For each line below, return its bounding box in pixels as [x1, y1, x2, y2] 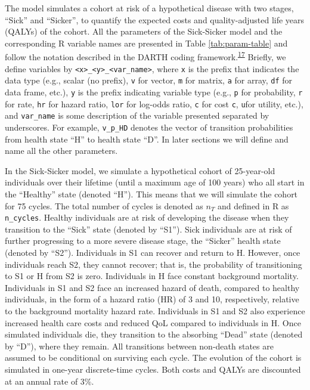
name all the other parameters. [5, 144, 118, 157]
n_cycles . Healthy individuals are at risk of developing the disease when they [5, 211, 289, 224]
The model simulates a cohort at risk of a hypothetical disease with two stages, [5, 2, 294, 14]
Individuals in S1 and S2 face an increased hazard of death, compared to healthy [5, 281, 300, 293]
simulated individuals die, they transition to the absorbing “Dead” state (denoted [5, 328, 303, 341]
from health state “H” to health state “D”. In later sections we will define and [5, 132, 289, 145]
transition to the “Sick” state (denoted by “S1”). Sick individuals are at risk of [5, 222, 292, 235]
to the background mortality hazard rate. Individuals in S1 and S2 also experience [5, 304, 305, 317]
